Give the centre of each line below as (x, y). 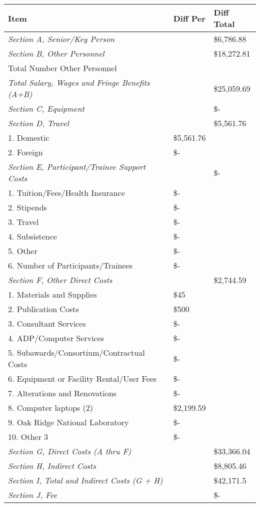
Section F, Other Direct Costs (60, 280)
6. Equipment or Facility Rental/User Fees (82, 378)
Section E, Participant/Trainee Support (77, 167)
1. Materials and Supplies (52, 294)
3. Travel (23, 222)
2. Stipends (27, 207)
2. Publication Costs (43, 309)
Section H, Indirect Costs (52, 466)
